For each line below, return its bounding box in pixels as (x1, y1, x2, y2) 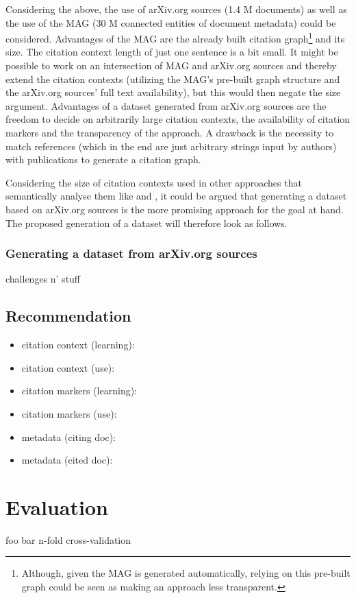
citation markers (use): (21, 406, 117, 420)
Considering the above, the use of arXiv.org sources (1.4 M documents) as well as (5, 2, 347, 16)
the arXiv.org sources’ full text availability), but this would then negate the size (5, 85, 341, 99)
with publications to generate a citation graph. (5, 152, 201, 167)
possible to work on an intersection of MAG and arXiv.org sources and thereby (5, 58, 337, 73)
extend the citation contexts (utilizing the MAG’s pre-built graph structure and (5, 71, 340, 86)
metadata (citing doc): (21, 429, 116, 444)
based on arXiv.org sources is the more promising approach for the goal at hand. (5, 202, 344, 216)
